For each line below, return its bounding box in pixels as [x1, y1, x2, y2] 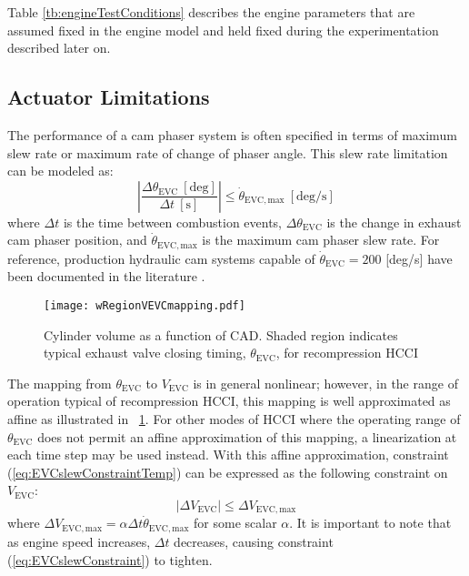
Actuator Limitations [7, 83, 210, 111]
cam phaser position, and [7, 230, 147, 249]
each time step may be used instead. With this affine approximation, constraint [7, 445, 449, 464]
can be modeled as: [7, 161, 114, 180]
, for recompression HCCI [275, 343, 418, 362]
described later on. [7, 38, 111, 57]
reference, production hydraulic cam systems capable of [7, 248, 315, 268]
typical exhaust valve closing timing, [44, 343, 246, 362]
